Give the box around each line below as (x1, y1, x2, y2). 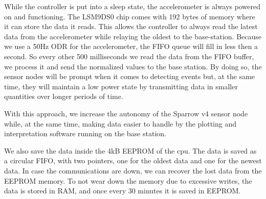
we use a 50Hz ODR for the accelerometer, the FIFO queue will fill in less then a (4, 41, 258, 52)
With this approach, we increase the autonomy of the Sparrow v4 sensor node (4, 108, 248, 118)
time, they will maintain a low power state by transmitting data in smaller (4, 81, 238, 91)
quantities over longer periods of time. (4, 91, 123, 102)
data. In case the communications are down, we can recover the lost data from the (4, 165, 262, 176)
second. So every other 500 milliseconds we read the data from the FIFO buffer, (4, 51, 254, 61)
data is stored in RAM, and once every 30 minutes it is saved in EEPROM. (4, 185, 241, 196)
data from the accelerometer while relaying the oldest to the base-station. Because (4, 31, 262, 41)
